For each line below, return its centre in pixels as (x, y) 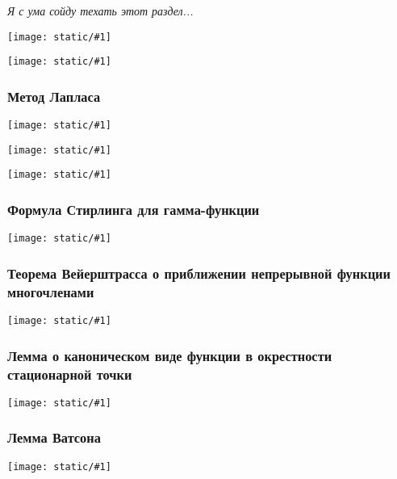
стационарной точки (70, 374)
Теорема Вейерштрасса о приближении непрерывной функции (199, 273)
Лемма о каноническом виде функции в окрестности (170, 355)
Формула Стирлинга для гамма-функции (134, 210)
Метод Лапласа (54, 96)
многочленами (51, 291)
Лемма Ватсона (54, 437)
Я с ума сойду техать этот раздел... (100, 11)
